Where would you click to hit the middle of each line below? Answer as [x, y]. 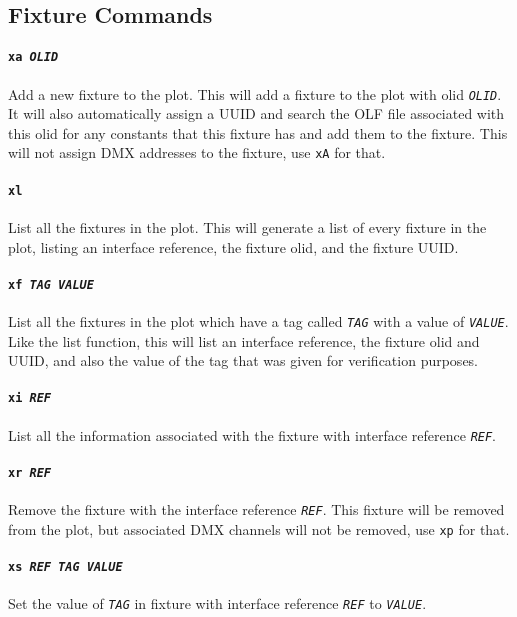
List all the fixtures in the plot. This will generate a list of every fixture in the [247, 227]
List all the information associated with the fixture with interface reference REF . [252, 434]
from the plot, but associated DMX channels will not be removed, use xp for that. [259, 528]
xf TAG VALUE [51, 284]
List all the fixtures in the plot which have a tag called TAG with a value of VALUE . [258, 321]
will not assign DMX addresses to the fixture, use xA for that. [197, 152]
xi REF [29, 398]
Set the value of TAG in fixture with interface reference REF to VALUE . [217, 603]
